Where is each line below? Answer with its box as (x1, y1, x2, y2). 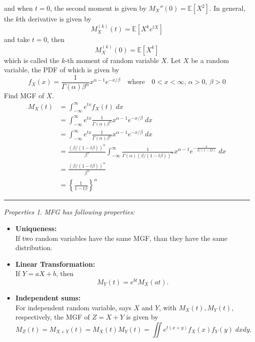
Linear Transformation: (15, 258, 95, 269)
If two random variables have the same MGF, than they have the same (15, 233, 228, 243)
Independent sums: (15, 293, 81, 302)
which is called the (4, 55, 60, 65)
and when (4, 3, 33, 13)
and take (4, 34, 30, 44)
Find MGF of (4, 90, 44, 101)
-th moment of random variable (65, 55, 159, 65)
